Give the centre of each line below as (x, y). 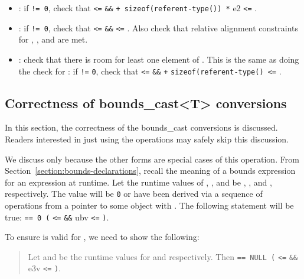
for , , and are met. (53, 39)
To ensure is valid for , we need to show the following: (102, 237)
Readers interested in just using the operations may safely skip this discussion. (147, 139)
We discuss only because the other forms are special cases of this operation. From (152, 159)
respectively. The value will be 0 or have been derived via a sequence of (134, 194)
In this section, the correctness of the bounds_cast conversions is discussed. (141, 127)
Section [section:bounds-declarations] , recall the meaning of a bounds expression (150, 171)
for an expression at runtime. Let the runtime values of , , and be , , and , (138, 182)
